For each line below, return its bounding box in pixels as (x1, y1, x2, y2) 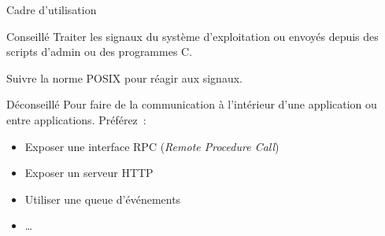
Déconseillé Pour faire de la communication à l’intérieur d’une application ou (6, 96, 377, 112)
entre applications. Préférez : (6, 111, 146, 127)
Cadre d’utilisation (6, 2, 97, 17)
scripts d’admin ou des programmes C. (6, 43, 193, 60)
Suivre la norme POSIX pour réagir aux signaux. (6, 69, 242, 86)
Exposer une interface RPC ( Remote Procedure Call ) (24, 138, 279, 154)
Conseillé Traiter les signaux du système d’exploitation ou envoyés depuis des (6, 28, 379, 44)
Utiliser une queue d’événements (24, 190, 181, 207)
